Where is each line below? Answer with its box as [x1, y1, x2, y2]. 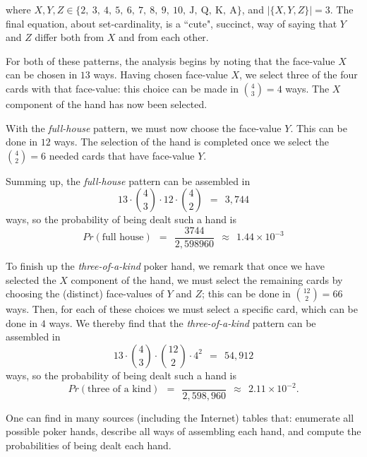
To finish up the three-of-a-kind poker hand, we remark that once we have [6, 259, 325, 273]
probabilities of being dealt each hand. [6, 437, 172, 452]
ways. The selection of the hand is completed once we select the [54, 134, 329, 149]
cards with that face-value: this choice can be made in [6, 81, 239, 95]
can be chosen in [6, 67, 78, 82]
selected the [6, 272, 56, 287]
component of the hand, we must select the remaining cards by [71, 272, 343, 287]
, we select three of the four [239, 67, 358, 82]
